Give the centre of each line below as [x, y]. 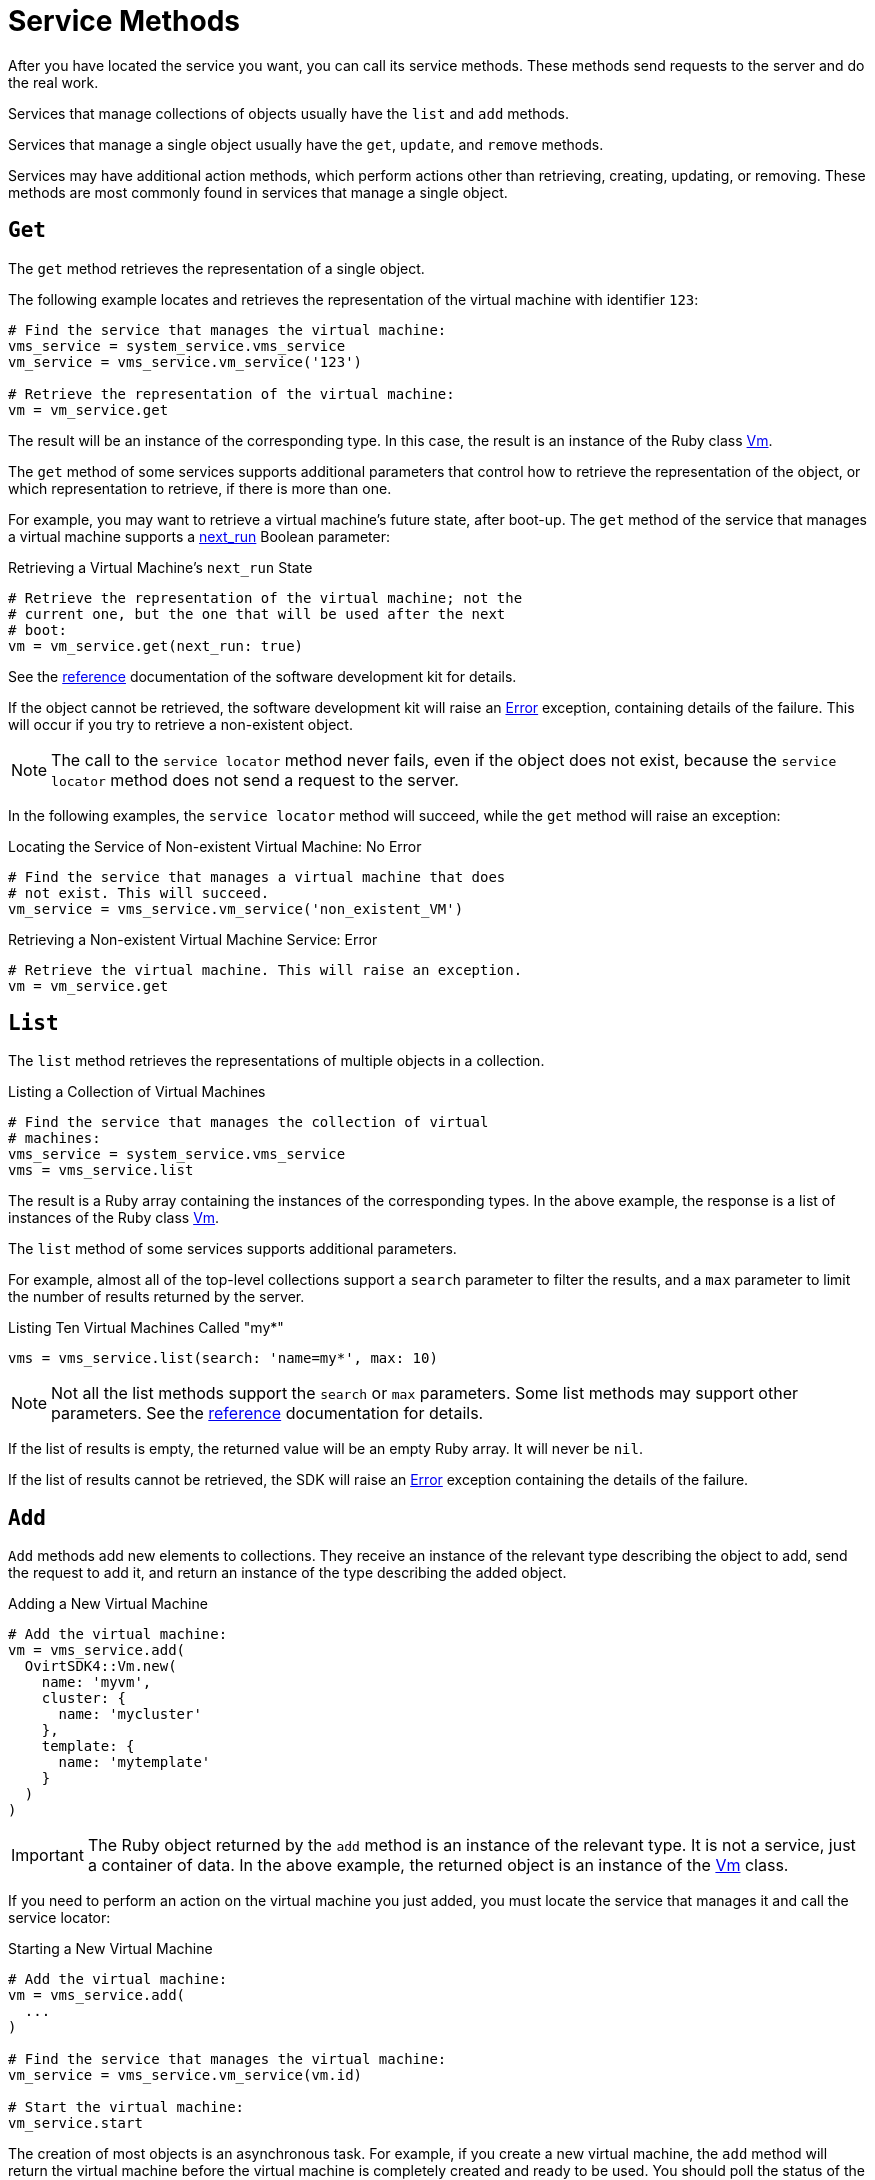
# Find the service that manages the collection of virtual [248, 1122]
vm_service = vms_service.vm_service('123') [185, 361]
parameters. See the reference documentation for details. [267, 1413]
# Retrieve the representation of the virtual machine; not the [265, 597]
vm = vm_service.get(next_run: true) [156, 645]
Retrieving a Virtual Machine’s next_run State [160, 567]
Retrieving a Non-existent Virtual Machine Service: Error [193, 939]
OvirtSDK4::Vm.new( [100, 1666]
